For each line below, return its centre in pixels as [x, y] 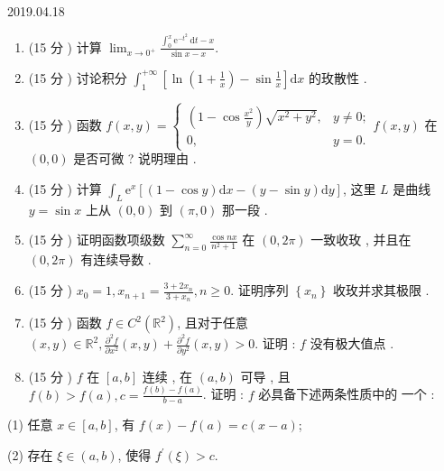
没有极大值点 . [352, 343]
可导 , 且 [265, 376]
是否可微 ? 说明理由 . [135, 158]
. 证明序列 [259, 290]
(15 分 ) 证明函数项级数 [97, 240]
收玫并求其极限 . [381, 290]
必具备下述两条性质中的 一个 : [347, 394]
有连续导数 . [116, 259]
